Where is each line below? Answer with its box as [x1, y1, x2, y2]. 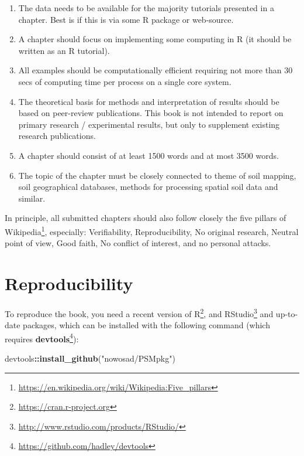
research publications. [18, 130, 96, 142]
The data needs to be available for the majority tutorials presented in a [18, 2, 274, 13]
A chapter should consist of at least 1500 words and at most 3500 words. [18, 149, 279, 161]
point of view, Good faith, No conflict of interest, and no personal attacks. [5, 237, 271, 249]
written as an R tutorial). [18, 44, 110, 56]
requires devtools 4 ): [5, 331, 79, 345]
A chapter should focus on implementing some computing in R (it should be [18, 33, 292, 45]
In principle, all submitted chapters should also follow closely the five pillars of [5, 212, 286, 224]
